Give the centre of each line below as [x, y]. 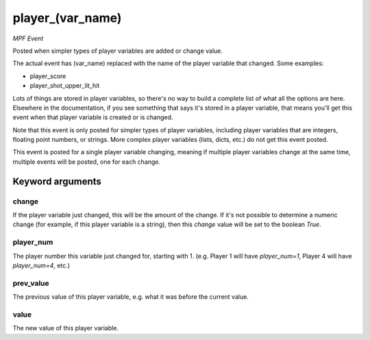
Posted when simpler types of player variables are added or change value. [118, 51]
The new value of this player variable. [66, 328]
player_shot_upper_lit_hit [65, 86]
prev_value [31, 283]
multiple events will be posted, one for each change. [87, 162]
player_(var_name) [67, 18]
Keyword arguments [57, 181]
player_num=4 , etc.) [41, 265]
